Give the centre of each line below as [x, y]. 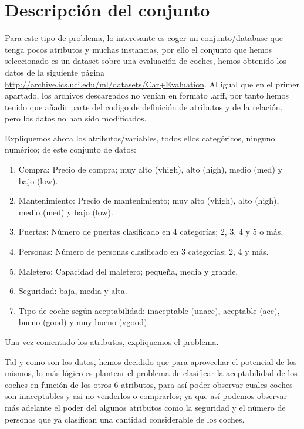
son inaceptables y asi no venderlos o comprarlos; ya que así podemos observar [146, 396]
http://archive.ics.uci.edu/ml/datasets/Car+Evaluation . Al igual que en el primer [152, 84]
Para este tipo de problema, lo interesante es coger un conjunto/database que [144, 38]
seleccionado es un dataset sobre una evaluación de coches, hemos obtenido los [146, 61]
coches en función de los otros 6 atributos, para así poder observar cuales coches [149, 384]
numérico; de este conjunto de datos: [70, 149]
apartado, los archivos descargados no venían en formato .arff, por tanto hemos [147, 95]
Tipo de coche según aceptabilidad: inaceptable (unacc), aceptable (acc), [149, 310]
